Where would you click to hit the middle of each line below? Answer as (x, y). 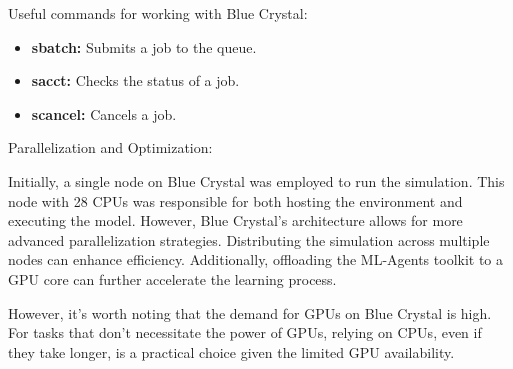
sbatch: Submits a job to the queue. (144, 46)
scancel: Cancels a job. (104, 113)
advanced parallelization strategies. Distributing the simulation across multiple (249, 239)
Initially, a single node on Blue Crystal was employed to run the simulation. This (256, 180)
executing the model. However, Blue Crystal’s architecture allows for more (235, 220)
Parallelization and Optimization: (110, 147)
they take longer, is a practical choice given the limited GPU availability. (231, 351)
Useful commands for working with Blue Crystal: (158, 13)
